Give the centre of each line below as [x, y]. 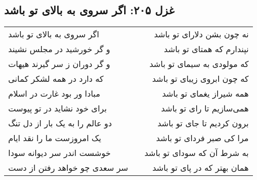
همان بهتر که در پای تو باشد [201, 168]
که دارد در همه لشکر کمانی [56, 79]
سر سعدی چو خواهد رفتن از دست [68, 168]
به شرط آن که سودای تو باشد [196, 153]
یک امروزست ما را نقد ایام [55, 138]
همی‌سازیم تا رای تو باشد [205, 108]
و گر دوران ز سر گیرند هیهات [59, 64]
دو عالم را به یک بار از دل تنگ [60, 123]
